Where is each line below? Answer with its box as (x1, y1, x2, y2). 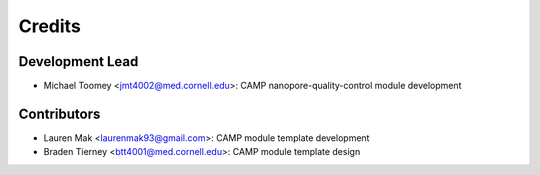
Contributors (18, 105, 101, 122)
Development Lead (18, 53, 139, 70)
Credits (18, 15, 82, 37)
